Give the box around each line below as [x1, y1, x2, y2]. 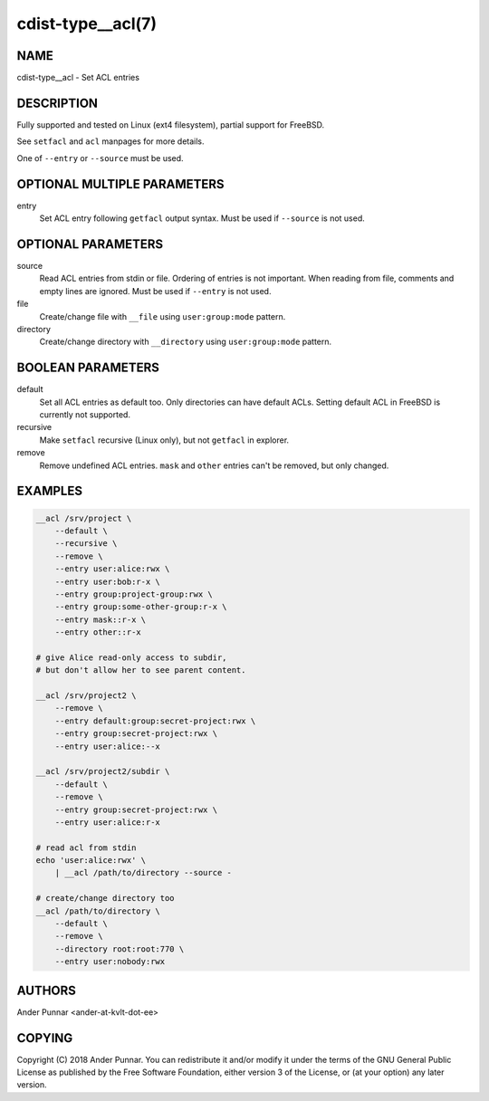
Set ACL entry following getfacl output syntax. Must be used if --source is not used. [39, 213, 366, 224]
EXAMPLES [16, 483, 83, 499]
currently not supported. [39, 408, 131, 420]
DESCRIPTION [16, 95, 99, 110]
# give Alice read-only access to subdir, [35, 652, 227, 663]
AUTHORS [16, 982, 77, 998]
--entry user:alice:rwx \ [54, 564, 170, 574]
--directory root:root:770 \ [54, 943, 185, 954]
